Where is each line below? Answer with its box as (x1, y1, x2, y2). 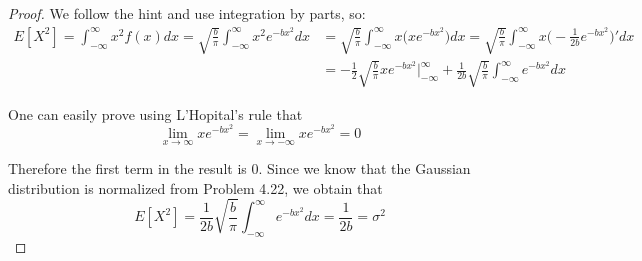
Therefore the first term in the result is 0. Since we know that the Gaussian (8, 158, 471, 179)
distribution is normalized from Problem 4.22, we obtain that (8, 177, 383, 198)
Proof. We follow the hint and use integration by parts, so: (8, 3, 366, 23)
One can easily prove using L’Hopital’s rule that (8, 103, 303, 124)
